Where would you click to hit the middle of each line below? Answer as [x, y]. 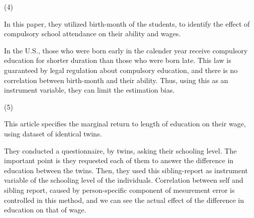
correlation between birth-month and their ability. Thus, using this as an [116, 80]
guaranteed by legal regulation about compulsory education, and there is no [121, 70]
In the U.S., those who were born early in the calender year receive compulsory [126, 50]
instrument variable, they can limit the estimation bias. [90, 90]
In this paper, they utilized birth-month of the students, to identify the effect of [127, 23]
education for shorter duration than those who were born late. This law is [118, 60]
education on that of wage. [45, 210]
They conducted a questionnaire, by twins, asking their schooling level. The [120, 150]
